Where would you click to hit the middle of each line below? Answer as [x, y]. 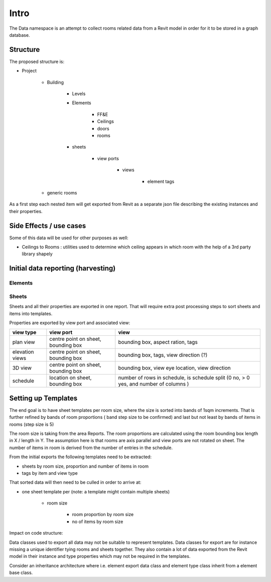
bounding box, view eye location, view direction [174, 368]
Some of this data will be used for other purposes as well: [69, 238]
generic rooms [62, 193]
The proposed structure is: [37, 61]
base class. [21, 573]
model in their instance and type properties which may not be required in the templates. [100, 556]
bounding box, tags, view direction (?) [163, 355]
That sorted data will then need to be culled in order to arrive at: [75, 482]
